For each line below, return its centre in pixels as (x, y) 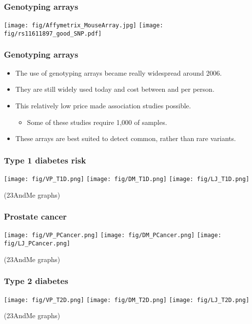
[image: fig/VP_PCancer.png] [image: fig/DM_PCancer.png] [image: (113, 235)
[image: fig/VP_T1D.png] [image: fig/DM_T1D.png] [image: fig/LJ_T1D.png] (127, 179)
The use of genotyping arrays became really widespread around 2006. (118, 72)
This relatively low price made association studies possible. (103, 105)
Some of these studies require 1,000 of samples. (97, 122)
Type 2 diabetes (36, 281)
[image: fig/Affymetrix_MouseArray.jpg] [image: (84, 26)
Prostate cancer (35, 216)
